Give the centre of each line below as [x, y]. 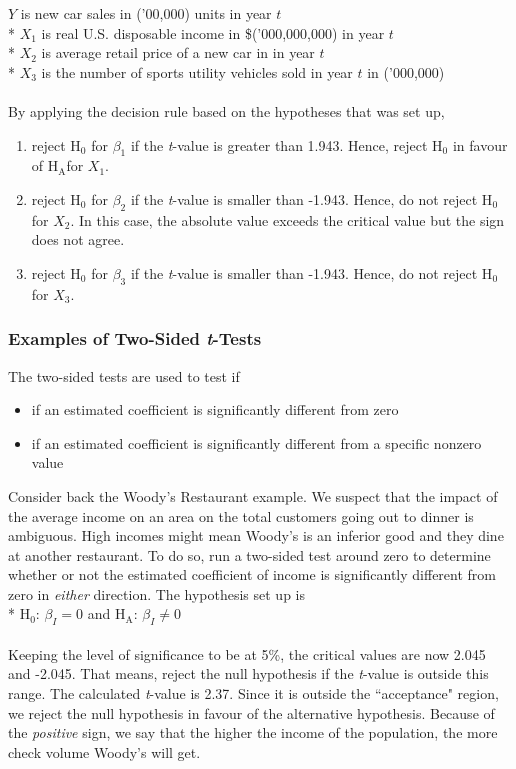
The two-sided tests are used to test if [124, 375]
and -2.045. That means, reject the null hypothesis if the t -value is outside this [248, 673]
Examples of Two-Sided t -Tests [135, 338]
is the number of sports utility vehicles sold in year [197, 71]
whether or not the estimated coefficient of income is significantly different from [252, 574]
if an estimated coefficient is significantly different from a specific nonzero [256, 442]
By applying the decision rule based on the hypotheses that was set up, [226, 110]
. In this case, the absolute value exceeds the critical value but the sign [287, 219]
